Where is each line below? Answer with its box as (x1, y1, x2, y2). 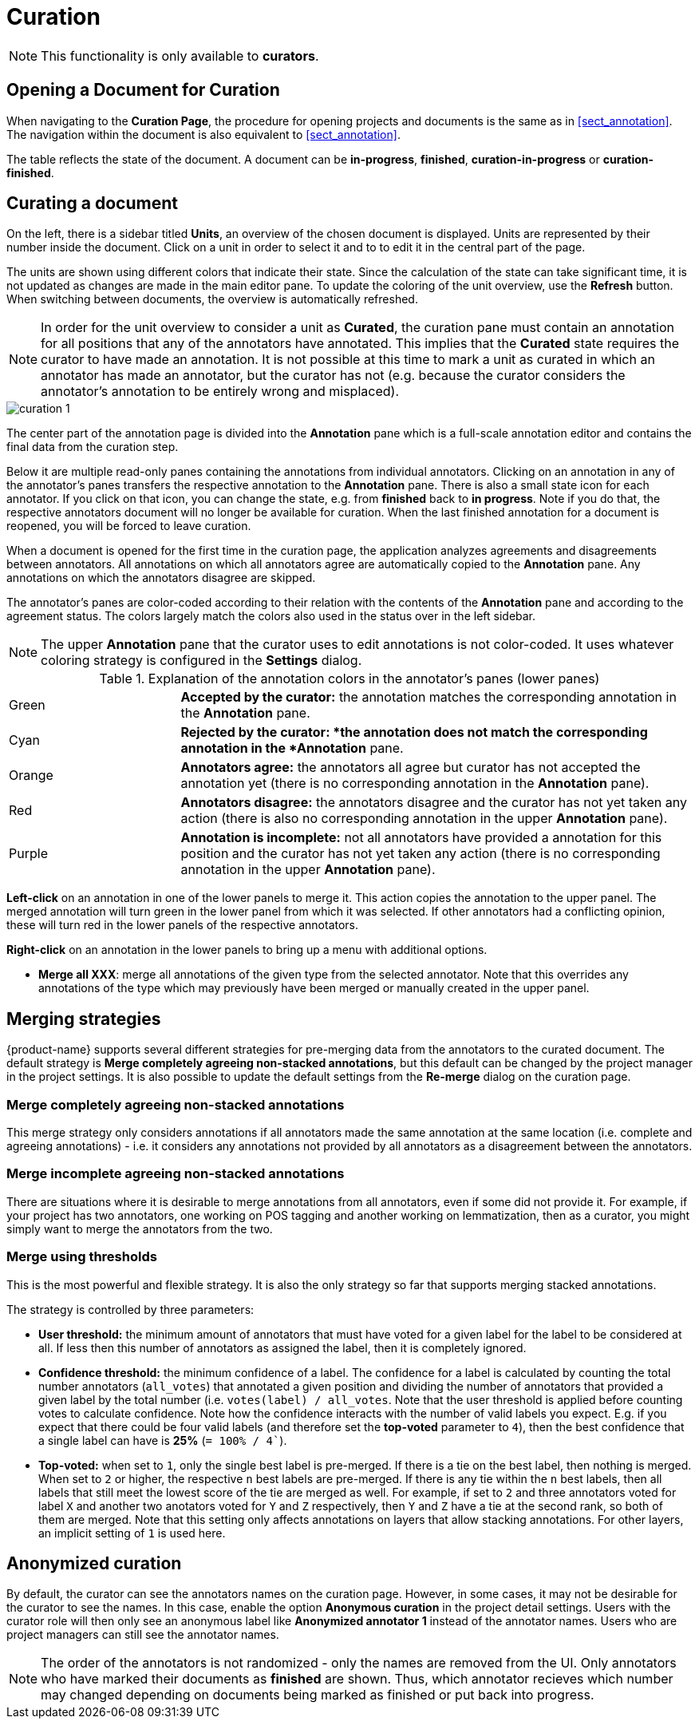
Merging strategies (6, 1008, 161, 1029)
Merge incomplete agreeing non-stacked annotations (6, 1165, 345, 1182)
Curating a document (6, 193, 178, 214)
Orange (9, 767, 53, 784)
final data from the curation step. (6, 440, 179, 454)
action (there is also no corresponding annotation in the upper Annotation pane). (180, 810, 668, 827)
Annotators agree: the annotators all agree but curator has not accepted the (180, 759, 641, 776)
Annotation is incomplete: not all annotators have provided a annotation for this (180, 829, 662, 846)
